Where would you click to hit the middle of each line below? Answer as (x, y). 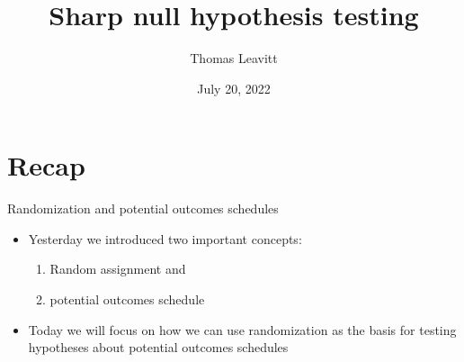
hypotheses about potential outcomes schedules (158, 347)
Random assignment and (118, 269)
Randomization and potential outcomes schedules (143, 208)
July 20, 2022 (234, 88)
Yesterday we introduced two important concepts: (165, 238)
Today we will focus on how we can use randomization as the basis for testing (242, 329)
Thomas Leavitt (234, 58)
